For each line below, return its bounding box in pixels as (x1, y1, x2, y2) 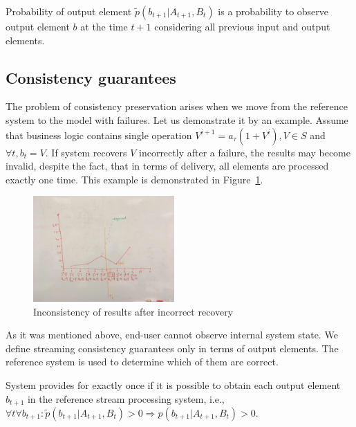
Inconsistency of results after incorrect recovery (33, 304, 234, 318)
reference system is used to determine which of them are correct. (6, 354, 279, 369)
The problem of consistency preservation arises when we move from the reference (6, 99, 348, 113)
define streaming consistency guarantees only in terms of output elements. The (6, 340, 339, 355)
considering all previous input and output (154, 19, 330, 33)
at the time (80, 19, 128, 33)
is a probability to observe (218, 4, 329, 18)
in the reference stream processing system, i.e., (27, 391, 225, 406)
